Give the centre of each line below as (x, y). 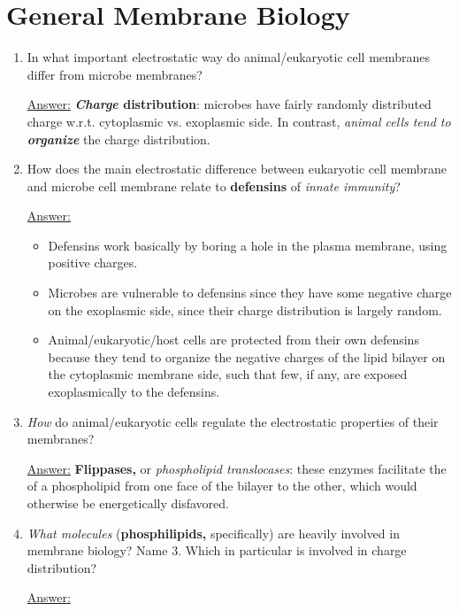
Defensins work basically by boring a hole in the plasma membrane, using (248, 245)
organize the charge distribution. (119, 139)
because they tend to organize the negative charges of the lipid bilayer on (247, 356)
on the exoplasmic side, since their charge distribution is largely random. (245, 309)
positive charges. (93, 263)
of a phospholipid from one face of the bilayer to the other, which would (222, 486)
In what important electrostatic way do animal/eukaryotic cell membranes (229, 57)
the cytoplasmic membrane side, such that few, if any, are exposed (228, 374)
